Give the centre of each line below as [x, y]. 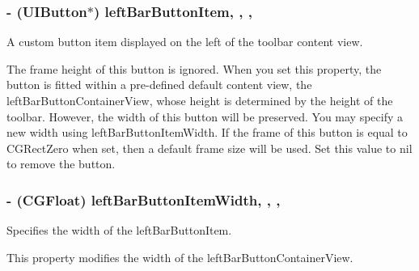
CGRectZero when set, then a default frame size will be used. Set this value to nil [209, 148]
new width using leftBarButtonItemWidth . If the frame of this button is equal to [207, 132]
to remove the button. [61, 164]
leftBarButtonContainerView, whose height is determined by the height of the [200, 100]
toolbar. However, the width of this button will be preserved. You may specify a [205, 116]
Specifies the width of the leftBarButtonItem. [119, 230]
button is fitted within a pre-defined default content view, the [159, 85]
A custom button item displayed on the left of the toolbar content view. [185, 42]
